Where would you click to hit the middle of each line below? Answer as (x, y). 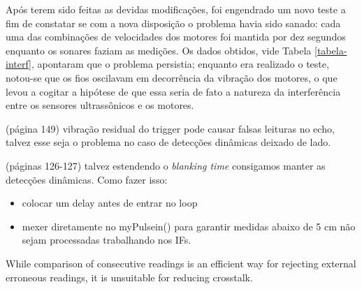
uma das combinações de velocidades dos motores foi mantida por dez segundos (176, 37)
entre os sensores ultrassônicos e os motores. (100, 105)
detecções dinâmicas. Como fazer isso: (87, 179)
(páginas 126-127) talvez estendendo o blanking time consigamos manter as (166, 165)
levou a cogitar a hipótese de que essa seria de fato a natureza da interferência (173, 91)
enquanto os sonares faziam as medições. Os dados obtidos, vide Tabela (159, 50)
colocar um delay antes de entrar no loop (110, 203)
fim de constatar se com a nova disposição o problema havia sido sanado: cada (173, 23)
